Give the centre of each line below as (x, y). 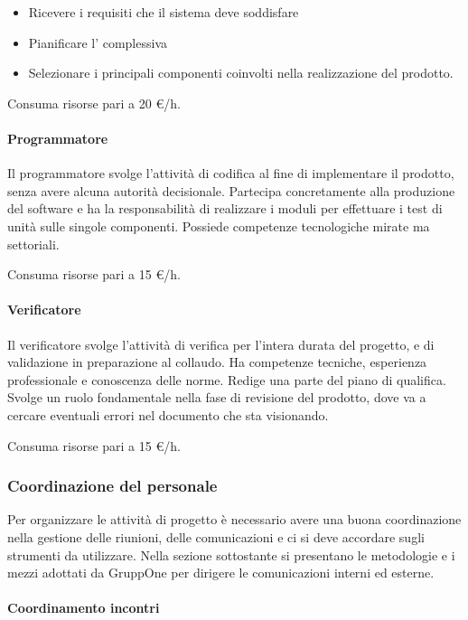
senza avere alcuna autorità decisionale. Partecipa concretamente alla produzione (231, 190)
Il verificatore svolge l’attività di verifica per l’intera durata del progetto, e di (221, 344)
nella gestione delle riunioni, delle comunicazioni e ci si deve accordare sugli (216, 536)
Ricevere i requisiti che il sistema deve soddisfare (164, 12)
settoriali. (33, 244)
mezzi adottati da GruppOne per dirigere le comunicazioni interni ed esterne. (221, 573)
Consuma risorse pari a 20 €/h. (94, 103)
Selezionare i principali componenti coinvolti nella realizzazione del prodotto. (241, 73)
